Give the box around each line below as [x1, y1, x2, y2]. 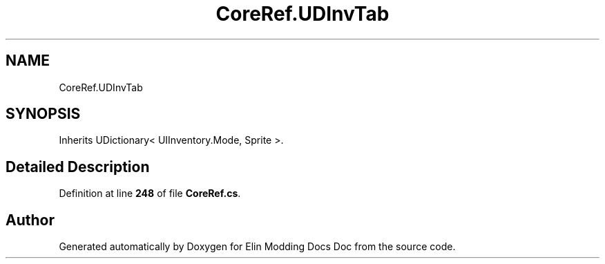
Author [6, 211, 55, 229]
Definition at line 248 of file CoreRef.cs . [59, 187, 241, 200]
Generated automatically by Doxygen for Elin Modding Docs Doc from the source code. [59, 241, 456, 253]
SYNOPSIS [6, 105, 81, 123]
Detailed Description [6, 158, 150, 176]
